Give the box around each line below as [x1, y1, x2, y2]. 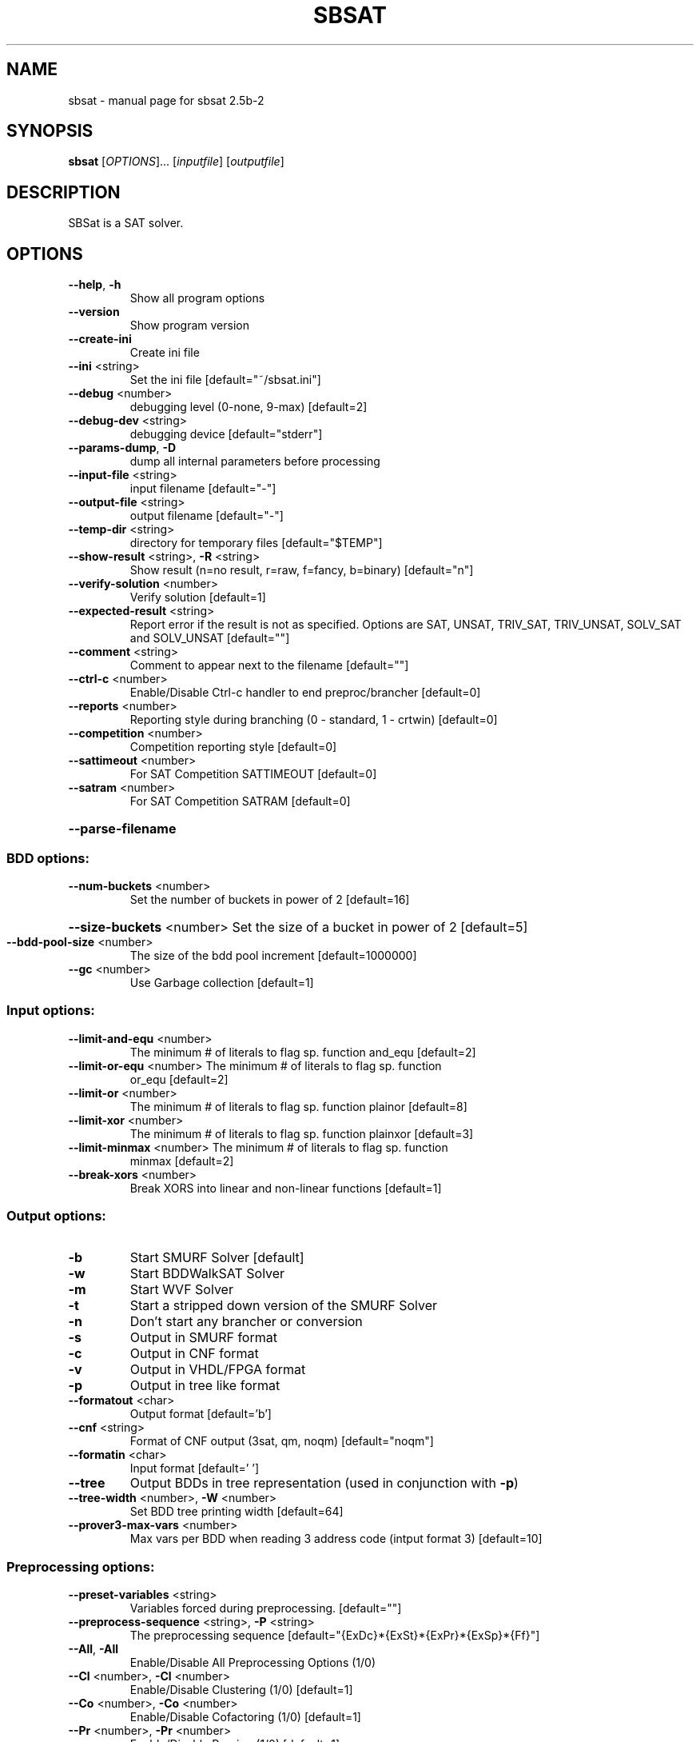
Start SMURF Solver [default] [129, 1249, 304, 1266]
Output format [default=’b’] [129, 1407, 272, 1421]
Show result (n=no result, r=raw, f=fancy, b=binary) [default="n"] [129, 563, 474, 577]
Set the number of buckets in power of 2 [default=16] [129, 892, 410, 906]
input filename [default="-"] [129, 481, 276, 496]
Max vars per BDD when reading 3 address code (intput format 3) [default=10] [129, 1532, 543, 1546]
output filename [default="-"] [129, 509, 284, 523]
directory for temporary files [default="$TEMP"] [129, 536, 383, 550]
